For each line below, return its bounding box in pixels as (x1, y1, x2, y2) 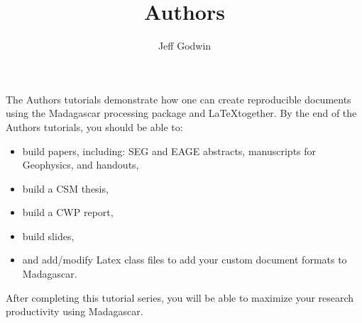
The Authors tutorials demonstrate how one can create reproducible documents (6, 91, 351, 106)
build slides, (22, 228, 75, 243)
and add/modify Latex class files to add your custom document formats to (22, 252, 347, 267)
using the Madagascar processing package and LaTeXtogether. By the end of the (6, 106, 357, 120)
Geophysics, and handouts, (22, 157, 139, 172)
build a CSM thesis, (22, 181, 109, 195)
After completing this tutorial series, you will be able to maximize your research (6, 290, 354, 305)
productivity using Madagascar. (6, 304, 143, 319)
